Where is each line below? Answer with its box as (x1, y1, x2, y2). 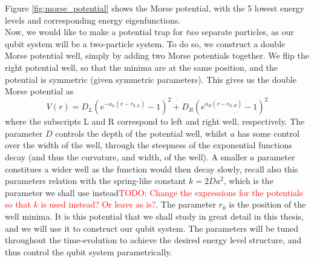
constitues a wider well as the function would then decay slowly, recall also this (5, 162, 298, 175)
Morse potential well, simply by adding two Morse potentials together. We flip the (5, 49, 309, 62)
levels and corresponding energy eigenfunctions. (5, 13, 181, 26)
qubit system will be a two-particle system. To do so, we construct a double (5, 37, 286, 50)
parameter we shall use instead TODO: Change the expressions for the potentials (5, 186, 303, 198)
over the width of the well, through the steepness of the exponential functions (5, 139, 292, 151)
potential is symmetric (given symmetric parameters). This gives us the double (5, 73, 297, 85)
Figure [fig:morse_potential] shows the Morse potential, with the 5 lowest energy (5, 2, 305, 14)
